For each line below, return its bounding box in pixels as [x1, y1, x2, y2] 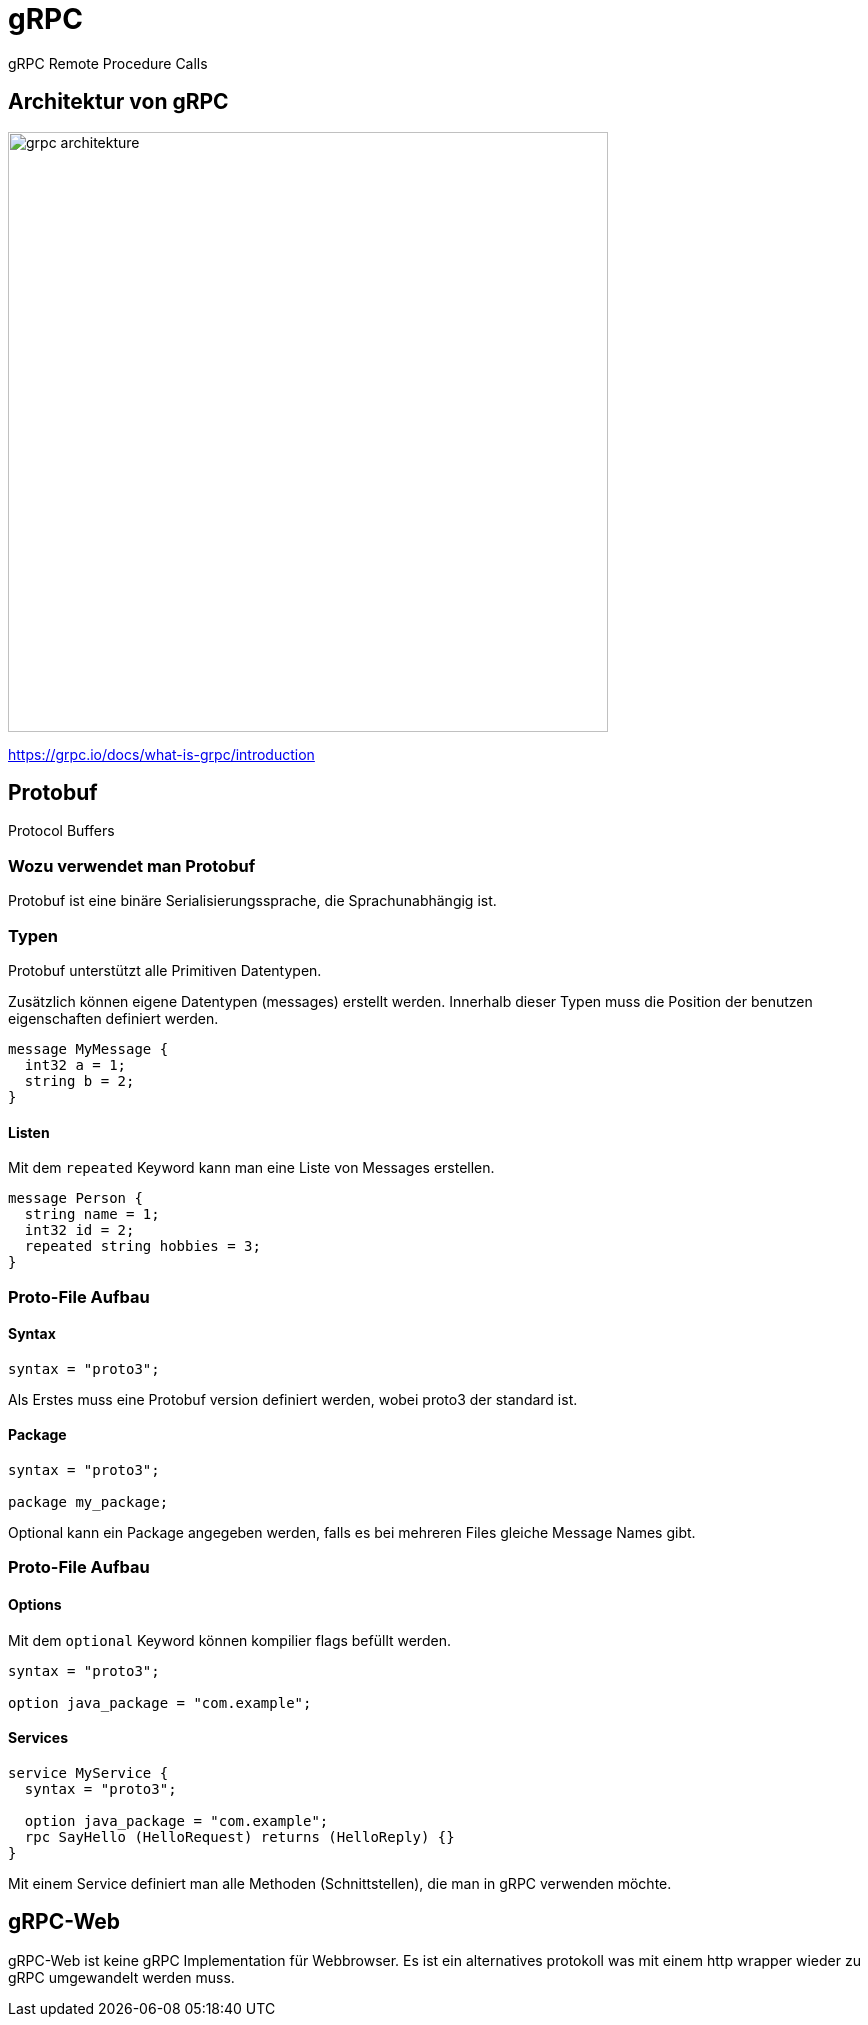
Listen [8, 1123, 50, 1141]
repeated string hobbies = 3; [24, 1238, 261, 1255]
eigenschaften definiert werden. [8, 1009, 219, 1027]
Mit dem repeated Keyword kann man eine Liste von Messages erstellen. [8, 1159, 495, 1177]
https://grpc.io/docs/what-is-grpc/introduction [8, 745, 315, 763]
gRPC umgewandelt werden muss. [8, 1968, 235, 1986]
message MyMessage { [8, 1040, 169, 1057]
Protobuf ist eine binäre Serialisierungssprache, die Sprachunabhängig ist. [8, 892, 497, 910]
